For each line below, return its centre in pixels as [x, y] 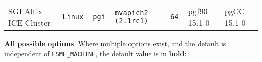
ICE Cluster [29, 23]
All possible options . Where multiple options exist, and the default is [115, 43]
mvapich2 [132, 13]
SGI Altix [25, 11]
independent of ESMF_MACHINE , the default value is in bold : [95, 53]
